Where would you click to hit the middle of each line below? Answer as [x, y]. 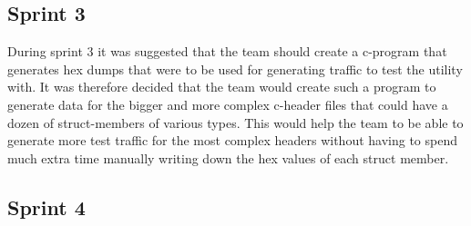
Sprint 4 [46, 206]
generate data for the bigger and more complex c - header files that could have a [228, 104]
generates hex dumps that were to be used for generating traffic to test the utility [235, 69]
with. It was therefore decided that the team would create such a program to [222, 87]
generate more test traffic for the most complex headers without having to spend [232, 140]
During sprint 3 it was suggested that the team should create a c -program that [227, 51]
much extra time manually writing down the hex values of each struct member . [228, 157]
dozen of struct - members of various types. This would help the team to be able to [235, 122]
